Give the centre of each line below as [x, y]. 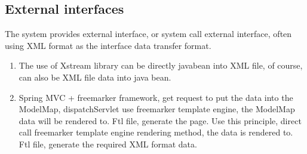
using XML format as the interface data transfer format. [108, 45]
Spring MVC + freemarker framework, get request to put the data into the [156, 97]
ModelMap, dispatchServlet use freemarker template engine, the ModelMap [157, 109]
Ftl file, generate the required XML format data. [108, 144]
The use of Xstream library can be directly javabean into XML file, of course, [161, 65]
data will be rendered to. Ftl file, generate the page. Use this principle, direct [160, 120]
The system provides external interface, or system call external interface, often [148, 34]
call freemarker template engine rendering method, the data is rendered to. [156, 132]
